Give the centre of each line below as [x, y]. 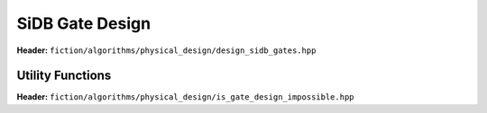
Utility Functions [64, 76]
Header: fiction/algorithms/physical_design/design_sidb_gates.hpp [166, 50]
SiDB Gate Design [84, 23]
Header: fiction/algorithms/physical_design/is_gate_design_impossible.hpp [185, 97]
